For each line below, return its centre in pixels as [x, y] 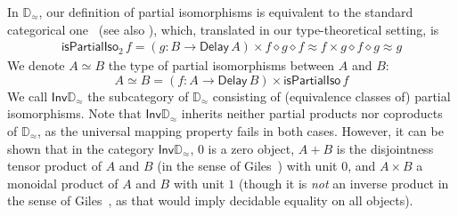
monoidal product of [63, 183]
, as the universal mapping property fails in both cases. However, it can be [241, 131]
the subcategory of [138, 96]
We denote [36, 65]
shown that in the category [81, 148]
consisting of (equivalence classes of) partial [331, 96]
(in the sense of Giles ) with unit [247, 166]
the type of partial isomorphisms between [221, 65]
